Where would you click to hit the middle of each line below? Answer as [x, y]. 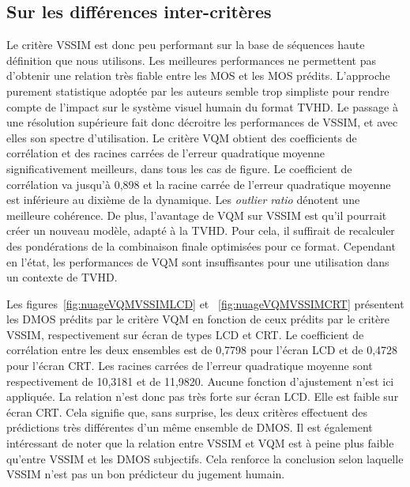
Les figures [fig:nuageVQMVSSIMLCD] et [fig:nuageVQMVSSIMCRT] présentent [205, 303]
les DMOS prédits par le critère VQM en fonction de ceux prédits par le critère [198, 319]
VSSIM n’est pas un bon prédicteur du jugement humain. [146, 474]
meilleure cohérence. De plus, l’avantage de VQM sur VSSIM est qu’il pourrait [197, 215]
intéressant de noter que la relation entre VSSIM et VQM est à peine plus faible [200, 443]
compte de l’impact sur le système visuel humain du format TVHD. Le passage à [202, 106]
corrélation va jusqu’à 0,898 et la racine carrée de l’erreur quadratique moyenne [199, 184]
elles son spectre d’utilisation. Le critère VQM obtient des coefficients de [182, 137]
